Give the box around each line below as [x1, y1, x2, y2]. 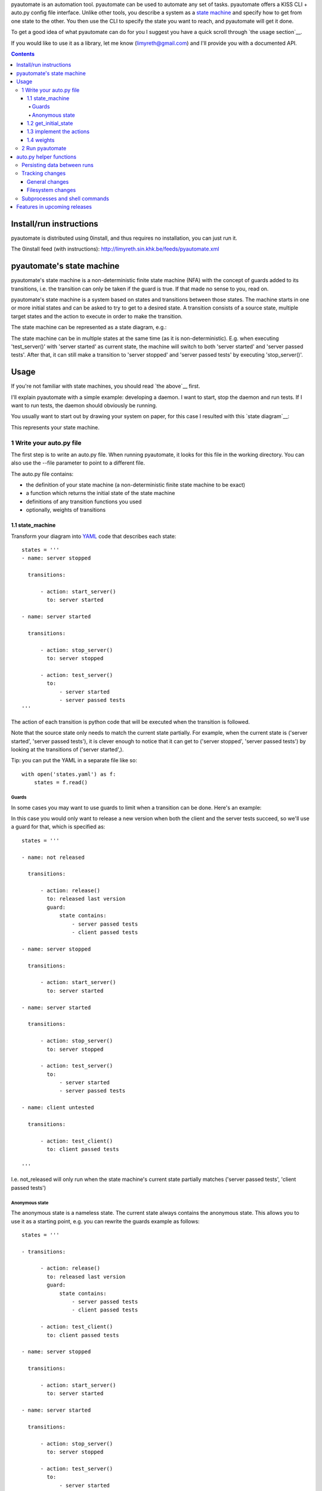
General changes [27, 178, 69, 185]
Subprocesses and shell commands [21, 194, 110, 202]
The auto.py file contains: [11, 470, 74, 477]
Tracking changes [21, 170, 66, 177]
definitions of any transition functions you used [26, 498, 142, 505]
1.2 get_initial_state [27, 120, 73, 127]
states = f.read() [33, 779, 88, 786]
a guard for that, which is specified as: [11, 823, 106, 830]
